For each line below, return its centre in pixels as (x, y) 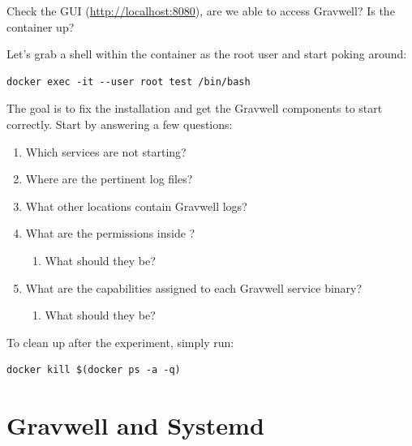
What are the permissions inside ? (110, 233)
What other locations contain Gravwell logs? (136, 206)
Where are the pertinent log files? (109, 179)
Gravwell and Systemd (135, 425)
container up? (41, 26)
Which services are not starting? (106, 151)
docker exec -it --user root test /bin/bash (129, 81)
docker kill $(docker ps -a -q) (94, 370)
